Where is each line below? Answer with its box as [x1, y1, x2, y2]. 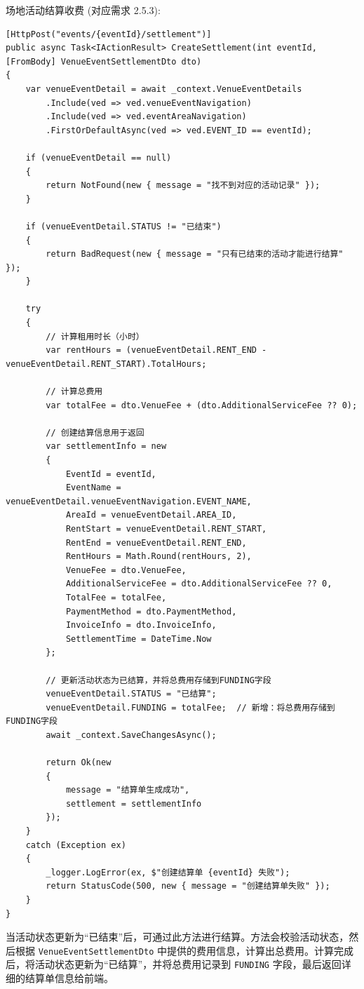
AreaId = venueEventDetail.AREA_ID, [65, 510, 237, 520]
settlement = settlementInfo [65, 798, 202, 809]
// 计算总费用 [46, 386, 103, 397]
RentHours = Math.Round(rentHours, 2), [65, 551, 252, 562]
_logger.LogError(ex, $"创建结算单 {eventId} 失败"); [46, 867, 290, 877]
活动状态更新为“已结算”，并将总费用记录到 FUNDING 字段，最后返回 [34, 957, 342, 971]
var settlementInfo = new [46, 441, 167, 452]
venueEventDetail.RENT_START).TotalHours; [6, 358, 207, 369]
